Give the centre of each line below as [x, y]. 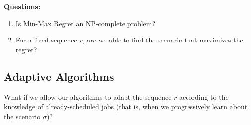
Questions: [22, 6]
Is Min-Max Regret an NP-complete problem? [86, 23]
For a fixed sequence [46, 40]
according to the [204, 97]
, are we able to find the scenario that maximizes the [163, 40]
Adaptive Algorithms [59, 76]
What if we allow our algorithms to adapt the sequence [88, 97]
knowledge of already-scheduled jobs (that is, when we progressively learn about [126, 106]
